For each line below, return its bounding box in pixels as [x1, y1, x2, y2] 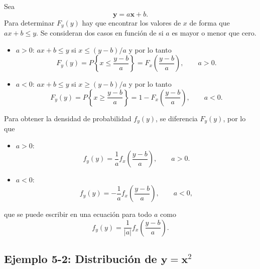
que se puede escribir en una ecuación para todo [4, 209, 152, 219]
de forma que [189, 17, 230, 28]
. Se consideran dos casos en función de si [36, 28, 164, 38]
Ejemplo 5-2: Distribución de [4, 251, 157, 266]
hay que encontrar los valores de [82, 17, 181, 28]
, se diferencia [156, 113, 198, 123]
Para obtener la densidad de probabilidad [4, 113, 132, 123]
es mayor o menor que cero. [172, 28, 256, 38]
